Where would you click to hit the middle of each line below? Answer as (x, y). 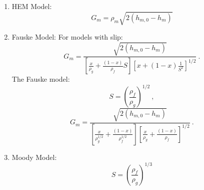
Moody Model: (34, 157)
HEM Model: (32, 6)
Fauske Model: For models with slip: (67, 37)
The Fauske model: (41, 79)
